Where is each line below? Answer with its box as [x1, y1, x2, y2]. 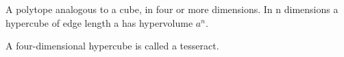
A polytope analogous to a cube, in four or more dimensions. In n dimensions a [5, 2, 339, 16]
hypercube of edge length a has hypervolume [5, 15, 193, 30]
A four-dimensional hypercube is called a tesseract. [5, 38, 219, 53]
